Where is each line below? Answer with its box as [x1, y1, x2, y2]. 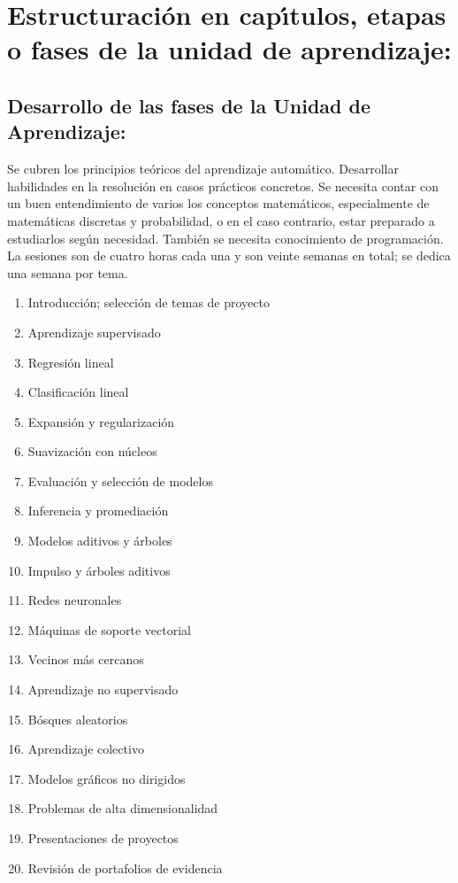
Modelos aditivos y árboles [27, 531, 172, 550]
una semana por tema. [7, 263, 128, 282]
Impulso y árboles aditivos [27, 561, 171, 579]
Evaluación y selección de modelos [27, 471, 213, 490]
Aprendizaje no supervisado [27, 680, 179, 699]
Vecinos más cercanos [27, 650, 144, 669]
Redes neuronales [27, 591, 122, 609]
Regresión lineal [27, 352, 114, 371]
